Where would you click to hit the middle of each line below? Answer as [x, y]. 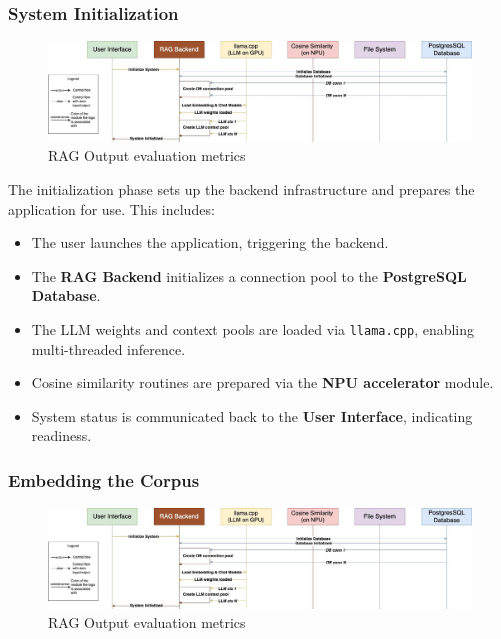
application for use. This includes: [111, 208]
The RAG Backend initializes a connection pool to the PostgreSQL [249, 275]
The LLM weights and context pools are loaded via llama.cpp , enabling [253, 328]
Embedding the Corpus [104, 479]
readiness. [61, 435]
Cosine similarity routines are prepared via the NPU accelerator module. [262, 382]
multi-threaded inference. [108, 348]
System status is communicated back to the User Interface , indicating [252, 415]
